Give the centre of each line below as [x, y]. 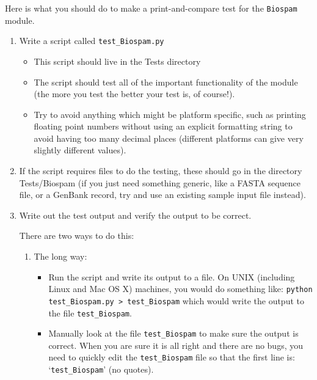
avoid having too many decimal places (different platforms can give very [169, 138]
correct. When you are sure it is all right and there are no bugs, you [176, 345]
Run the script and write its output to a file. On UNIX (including [172, 276]
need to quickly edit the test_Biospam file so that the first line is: [172, 357]
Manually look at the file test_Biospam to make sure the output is [173, 333]
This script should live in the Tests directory [117, 61]
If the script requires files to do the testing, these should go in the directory [161, 171]
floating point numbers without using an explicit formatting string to [163, 126]
